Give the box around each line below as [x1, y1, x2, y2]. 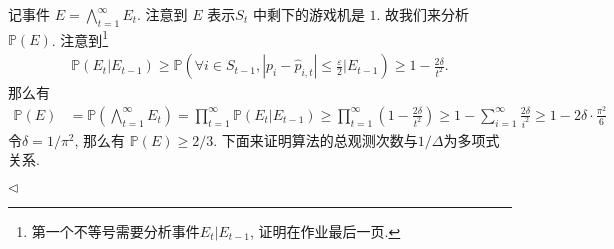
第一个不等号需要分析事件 [31, 220, 200, 241]
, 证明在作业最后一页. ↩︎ [250, 220, 401, 241]
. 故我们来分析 [376, 4, 470, 24]
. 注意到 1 [51, 26, 109, 50]
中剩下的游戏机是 [252, 4, 365, 24]
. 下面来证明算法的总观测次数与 [213, 129, 418, 150]
